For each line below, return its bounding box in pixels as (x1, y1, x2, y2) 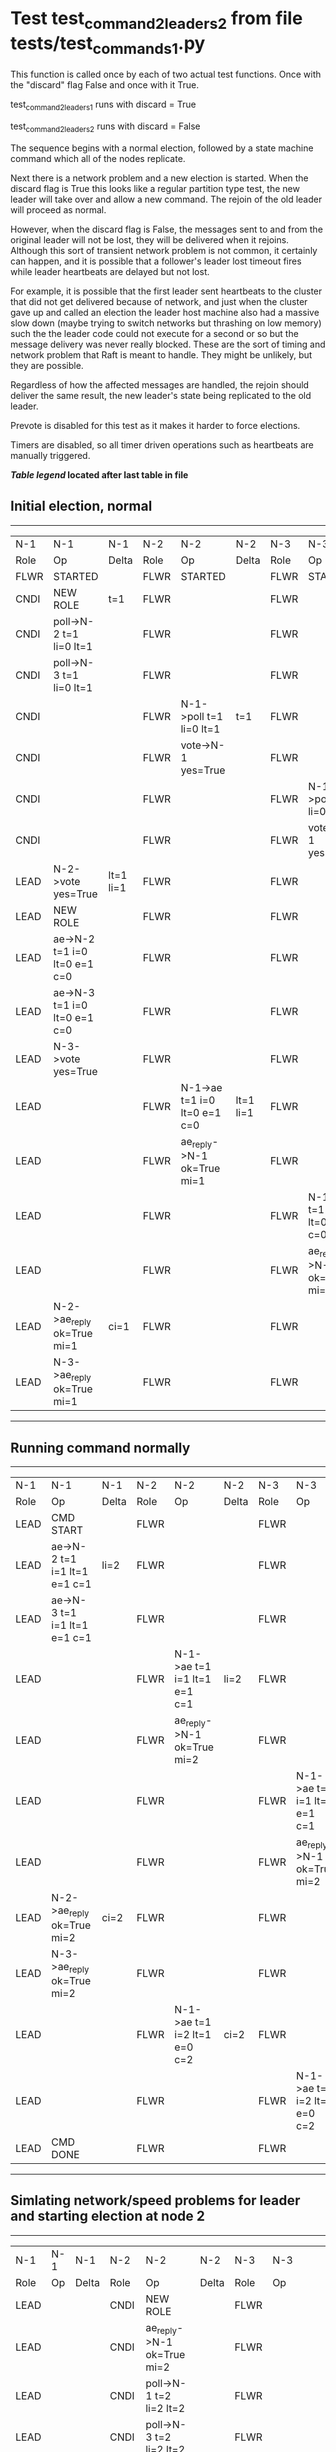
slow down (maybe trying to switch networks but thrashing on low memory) (10, 317, 322, 329)
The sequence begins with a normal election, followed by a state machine (10, 142, 314, 154)
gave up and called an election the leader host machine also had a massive (10, 306, 320, 318)
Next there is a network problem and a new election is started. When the (10, 172, 309, 184)
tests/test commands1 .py (10, 32, 206, 58)
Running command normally (10, 1439, 191, 1456)
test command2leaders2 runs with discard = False (10, 120, 201, 134)
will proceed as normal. (10, 203, 107, 216)
